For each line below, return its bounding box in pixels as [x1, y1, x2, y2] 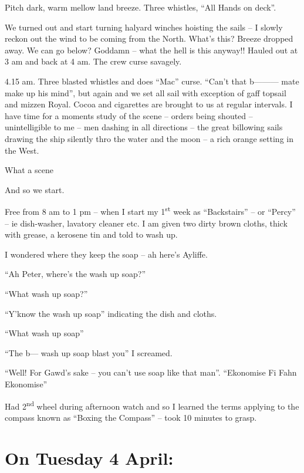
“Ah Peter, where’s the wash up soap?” [5, 268, 146, 280]
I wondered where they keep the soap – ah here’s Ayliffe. [5, 248, 208, 260]
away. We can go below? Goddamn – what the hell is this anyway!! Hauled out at [5, 43, 298, 56]
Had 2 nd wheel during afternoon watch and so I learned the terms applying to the [5, 398, 299, 412]
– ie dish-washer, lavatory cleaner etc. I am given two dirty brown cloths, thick [5, 217, 288, 229]
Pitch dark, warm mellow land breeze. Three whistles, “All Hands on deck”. [5, 1, 276, 13]
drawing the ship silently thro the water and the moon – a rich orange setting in [5, 132, 293, 144]
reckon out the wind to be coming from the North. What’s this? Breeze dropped [5, 32, 293, 45]
